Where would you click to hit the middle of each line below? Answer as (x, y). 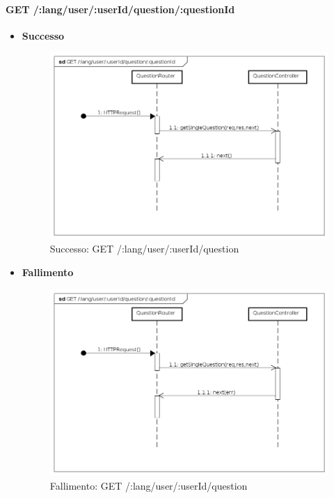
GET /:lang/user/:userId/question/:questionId (120, 9)
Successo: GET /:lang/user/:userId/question (144, 249)
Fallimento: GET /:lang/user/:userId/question (149, 485)
